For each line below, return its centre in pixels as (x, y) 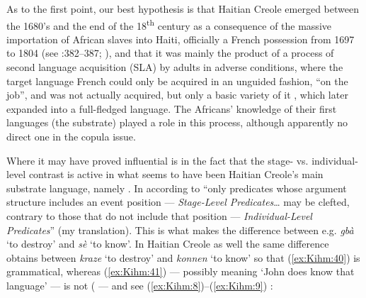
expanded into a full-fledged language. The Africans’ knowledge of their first (172, 108)
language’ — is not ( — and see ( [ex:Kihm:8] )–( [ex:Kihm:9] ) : (140, 285)
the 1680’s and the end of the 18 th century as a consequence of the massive (169, 24)
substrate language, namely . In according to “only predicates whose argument (177, 188)
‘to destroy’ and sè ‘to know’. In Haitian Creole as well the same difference (168, 244)
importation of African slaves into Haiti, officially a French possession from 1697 (181, 39)
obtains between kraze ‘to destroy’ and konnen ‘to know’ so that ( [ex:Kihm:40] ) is (183, 257)
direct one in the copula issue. (71, 136)
